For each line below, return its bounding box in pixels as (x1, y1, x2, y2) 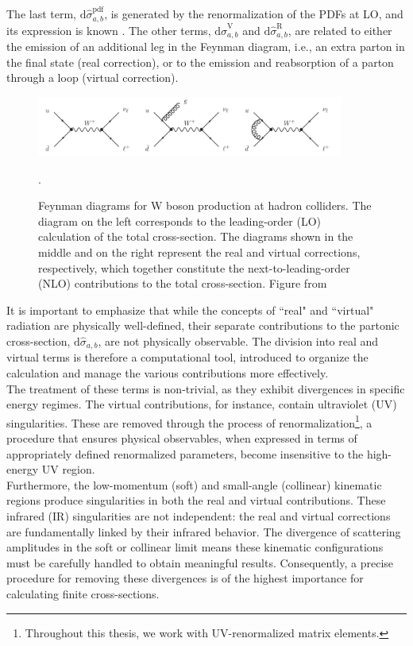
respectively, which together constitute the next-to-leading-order (38, 259, 350, 276)
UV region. (41, 461, 95, 478)
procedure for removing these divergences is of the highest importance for (6, 570, 364, 586)
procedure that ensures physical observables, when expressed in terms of (6, 430, 357, 447)
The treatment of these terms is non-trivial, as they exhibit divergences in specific (6, 380, 405, 396)
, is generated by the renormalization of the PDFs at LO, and (104, 6, 403, 21)
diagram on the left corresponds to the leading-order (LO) (38, 212, 322, 229)
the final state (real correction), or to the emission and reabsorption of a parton (6, 53, 394, 70)
